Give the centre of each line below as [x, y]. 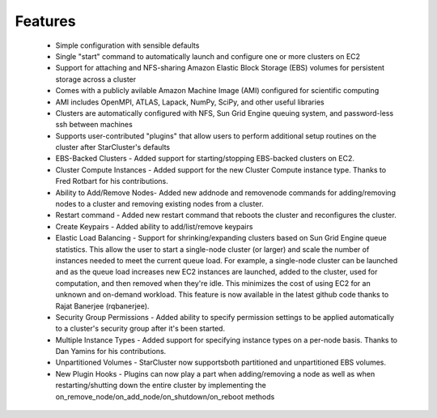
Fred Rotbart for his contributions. [112, 181]
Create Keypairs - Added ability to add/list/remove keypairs [154, 226]
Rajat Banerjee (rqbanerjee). [102, 306]
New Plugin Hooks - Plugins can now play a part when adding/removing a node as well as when [215, 373]
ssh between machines [94, 125]
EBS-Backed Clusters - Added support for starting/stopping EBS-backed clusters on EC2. [205, 159]
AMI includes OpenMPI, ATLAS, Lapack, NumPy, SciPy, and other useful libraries [190, 102]
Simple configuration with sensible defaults [127, 45]
